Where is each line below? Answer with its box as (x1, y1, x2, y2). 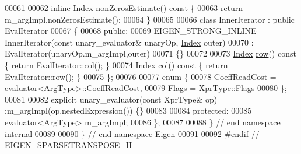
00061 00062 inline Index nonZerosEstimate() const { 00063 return (5, 2, 243, 13)
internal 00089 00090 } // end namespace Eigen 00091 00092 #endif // (5, 127, 260, 139)
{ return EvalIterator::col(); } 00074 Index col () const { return (5, 58, 228, 71)
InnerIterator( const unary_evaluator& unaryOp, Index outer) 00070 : (5, 36, 254, 48)
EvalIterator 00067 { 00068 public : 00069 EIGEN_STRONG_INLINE (5, 24, 257, 37)
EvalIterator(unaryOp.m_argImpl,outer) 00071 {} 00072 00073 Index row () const (5, 47, 296, 60)
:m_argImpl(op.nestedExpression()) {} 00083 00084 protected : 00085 (5, 104, 252, 117)
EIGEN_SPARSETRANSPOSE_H (5, 139, 132, 151)
